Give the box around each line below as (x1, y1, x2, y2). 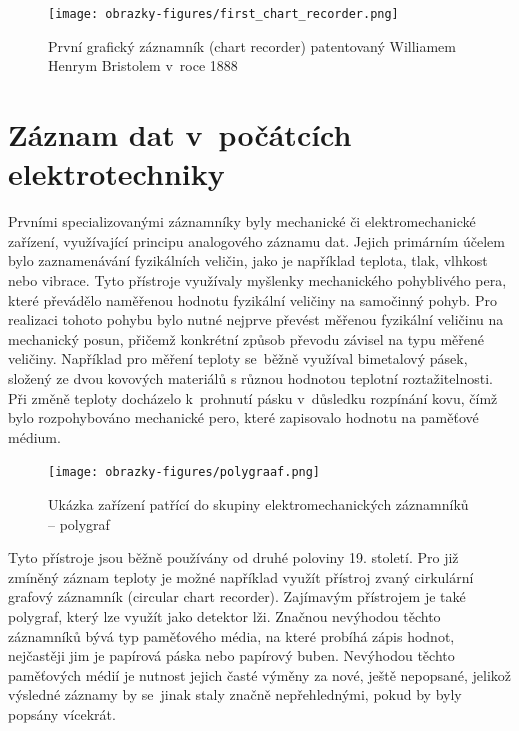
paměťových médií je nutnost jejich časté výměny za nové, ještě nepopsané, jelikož (8, 664, 512, 685)
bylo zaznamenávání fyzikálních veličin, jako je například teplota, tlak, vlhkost (8, 250, 488, 271)
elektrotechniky (8, 153, 225, 194)
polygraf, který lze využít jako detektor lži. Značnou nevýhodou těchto (8, 605, 441, 626)
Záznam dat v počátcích (8, 114, 352, 155)
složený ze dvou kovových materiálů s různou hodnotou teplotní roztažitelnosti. (8, 367, 493, 388)
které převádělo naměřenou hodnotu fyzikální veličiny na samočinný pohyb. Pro (8, 289, 497, 310)
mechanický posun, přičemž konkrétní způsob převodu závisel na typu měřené (8, 328, 484, 349)
